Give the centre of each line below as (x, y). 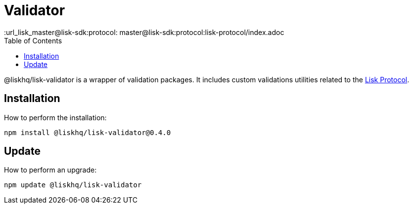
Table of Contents (33, 40)
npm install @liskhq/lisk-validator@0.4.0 (88, 132)
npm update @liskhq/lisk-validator (73, 185)
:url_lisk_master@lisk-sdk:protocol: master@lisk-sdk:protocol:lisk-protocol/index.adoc (144, 32)
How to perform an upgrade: (50, 170)
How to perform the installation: (55, 117)
